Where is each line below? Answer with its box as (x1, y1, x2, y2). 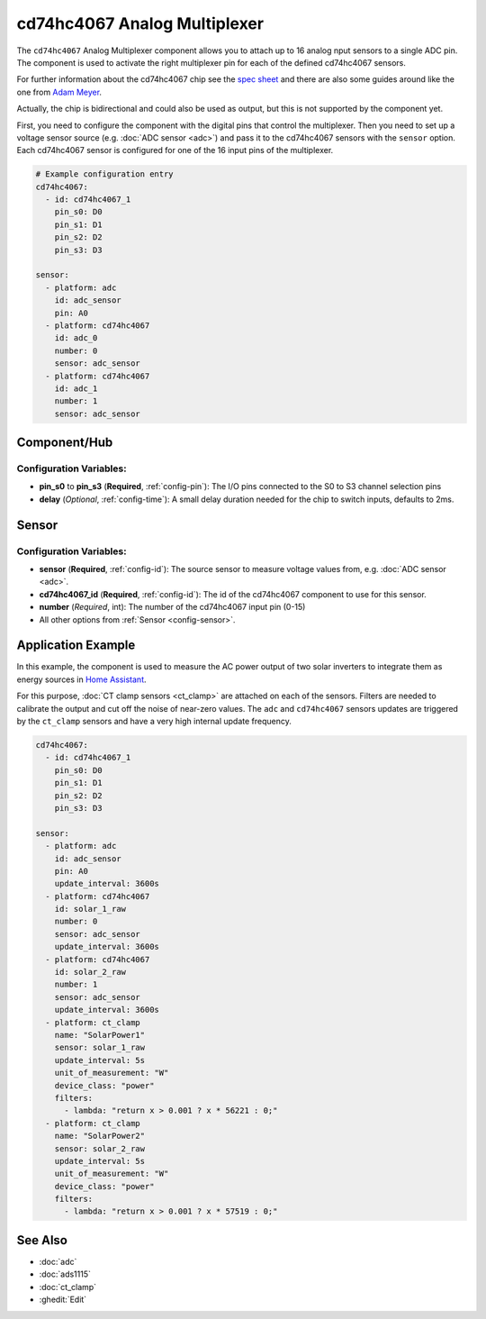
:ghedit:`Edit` (39, 1294, 87, 1305)
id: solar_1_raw (54, 904, 126, 914)
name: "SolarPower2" (54, 1131, 146, 1142)
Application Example (16, 638, 136, 653)
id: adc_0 (54, 333, 98, 343)
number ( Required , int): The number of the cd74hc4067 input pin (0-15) (39, 602, 306, 613)
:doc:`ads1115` (39, 1269, 92, 1279)
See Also (16, 1233, 67, 1248)
